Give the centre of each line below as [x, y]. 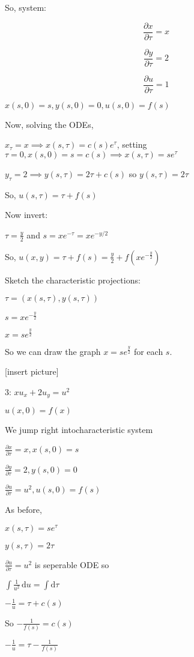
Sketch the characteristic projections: [73, 280]
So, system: [26, 7]
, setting [132, 144]
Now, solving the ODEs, [49, 124]
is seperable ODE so [72, 564]
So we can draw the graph [53, 351]
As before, [23, 510]
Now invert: [26, 215]
